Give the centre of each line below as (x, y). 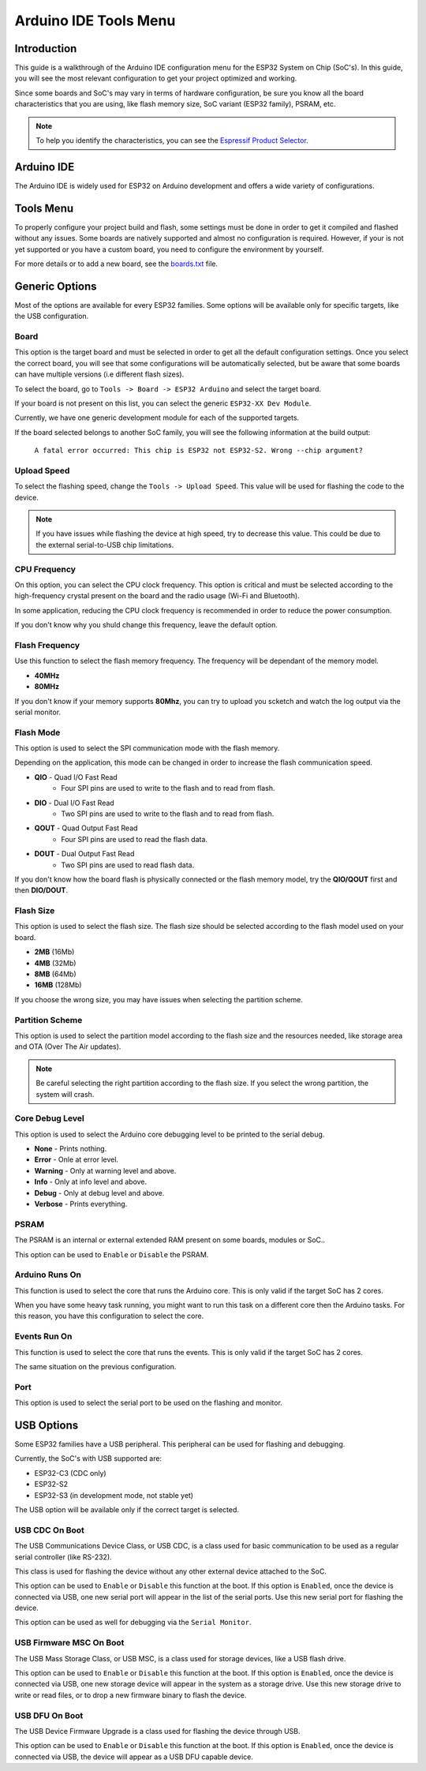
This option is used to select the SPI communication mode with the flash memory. (147, 748)
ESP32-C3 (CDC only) (70, 1473)
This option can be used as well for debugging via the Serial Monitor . (133, 1623)
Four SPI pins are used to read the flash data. (135, 839)
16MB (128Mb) (58, 985)
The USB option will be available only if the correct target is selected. (127, 1509)
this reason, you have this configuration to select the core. (109, 1316)
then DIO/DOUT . (41, 890)
